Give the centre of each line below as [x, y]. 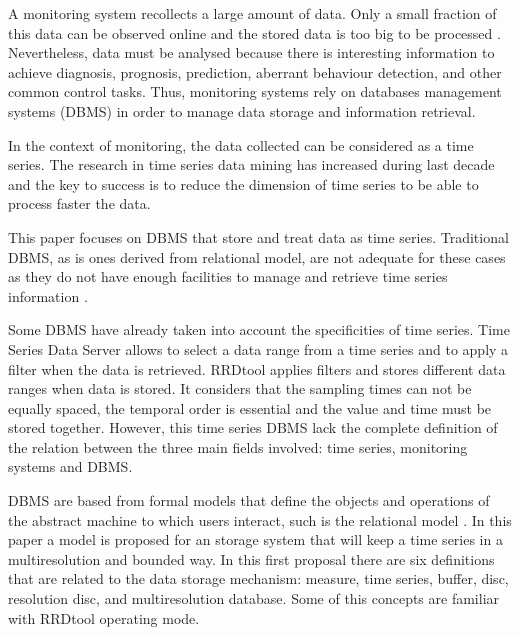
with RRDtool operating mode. [104, 617]
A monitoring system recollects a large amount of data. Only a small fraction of [252, 13]
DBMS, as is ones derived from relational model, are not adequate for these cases [257, 256]
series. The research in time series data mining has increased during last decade [251, 164]
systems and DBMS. [70, 466]
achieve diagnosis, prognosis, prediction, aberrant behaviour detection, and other [255, 71]
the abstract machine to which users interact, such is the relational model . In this [260, 519]
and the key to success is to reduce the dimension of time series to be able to [243, 183]
